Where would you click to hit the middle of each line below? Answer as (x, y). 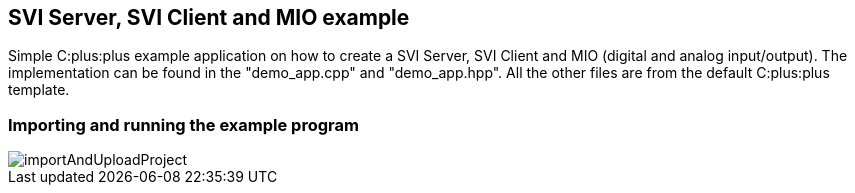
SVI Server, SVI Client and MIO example (209, 17)
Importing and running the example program (183, 124)
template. (39, 90)
